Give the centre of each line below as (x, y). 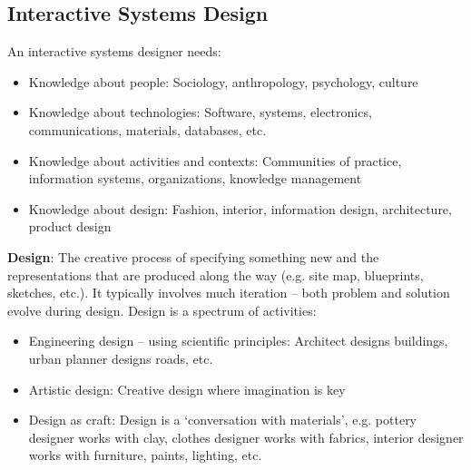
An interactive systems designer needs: (114, 51)
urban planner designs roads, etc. (121, 358)
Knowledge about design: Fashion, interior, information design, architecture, (240, 208)
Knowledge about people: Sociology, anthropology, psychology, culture (223, 81)
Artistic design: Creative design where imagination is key (187, 389)
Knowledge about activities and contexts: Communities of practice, (215, 160)
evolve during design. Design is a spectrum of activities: (162, 310)
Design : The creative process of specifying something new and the (193, 256)
